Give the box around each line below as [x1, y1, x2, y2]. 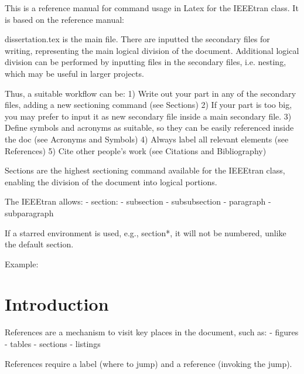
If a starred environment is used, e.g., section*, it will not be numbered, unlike [5, 226, 286, 239]
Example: [5, 257, 39, 270]
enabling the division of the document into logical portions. [5, 175, 217, 188]
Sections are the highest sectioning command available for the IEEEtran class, [5, 164, 285, 176]
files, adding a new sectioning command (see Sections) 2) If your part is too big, [5, 98, 292, 111]
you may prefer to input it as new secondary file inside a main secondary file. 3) [5, 110, 292, 122]
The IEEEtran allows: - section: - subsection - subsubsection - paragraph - [5, 195, 271, 208]
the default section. [5, 238, 74, 250]
